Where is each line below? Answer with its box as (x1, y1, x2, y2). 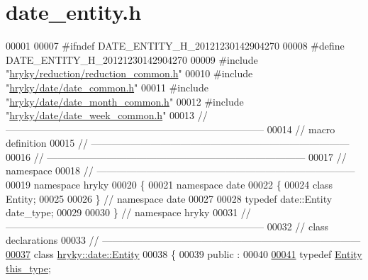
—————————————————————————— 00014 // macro (6, 121, 335, 136)
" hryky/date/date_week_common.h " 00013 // (6, 108, 208, 123)
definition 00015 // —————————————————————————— (6, 135, 350, 150)
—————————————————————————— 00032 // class (6, 218, 329, 233)
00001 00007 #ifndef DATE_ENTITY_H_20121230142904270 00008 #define (6, 38, 345, 53)
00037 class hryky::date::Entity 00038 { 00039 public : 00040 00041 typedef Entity (6, 247, 362, 262)
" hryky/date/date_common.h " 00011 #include (6, 79, 208, 94)
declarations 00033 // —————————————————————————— (6, 233, 361, 247)
